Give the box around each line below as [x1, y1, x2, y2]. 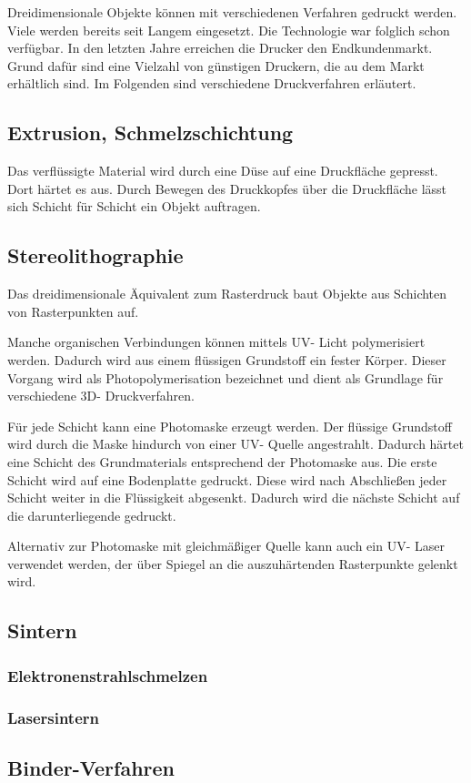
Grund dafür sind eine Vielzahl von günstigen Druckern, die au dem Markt [7, 56, 425, 75]
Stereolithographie [7, 241, 184, 269]
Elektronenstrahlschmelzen [7, 664, 208, 686]
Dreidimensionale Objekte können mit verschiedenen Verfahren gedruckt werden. [7, 3, 457, 21]
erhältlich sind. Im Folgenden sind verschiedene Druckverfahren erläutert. [7, 74, 416, 93]
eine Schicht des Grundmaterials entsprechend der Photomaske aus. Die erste [7, 452, 437, 471]
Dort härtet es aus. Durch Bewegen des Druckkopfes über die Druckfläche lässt [7, 178, 447, 198]
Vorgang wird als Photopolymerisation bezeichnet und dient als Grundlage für [7, 368, 444, 387]
